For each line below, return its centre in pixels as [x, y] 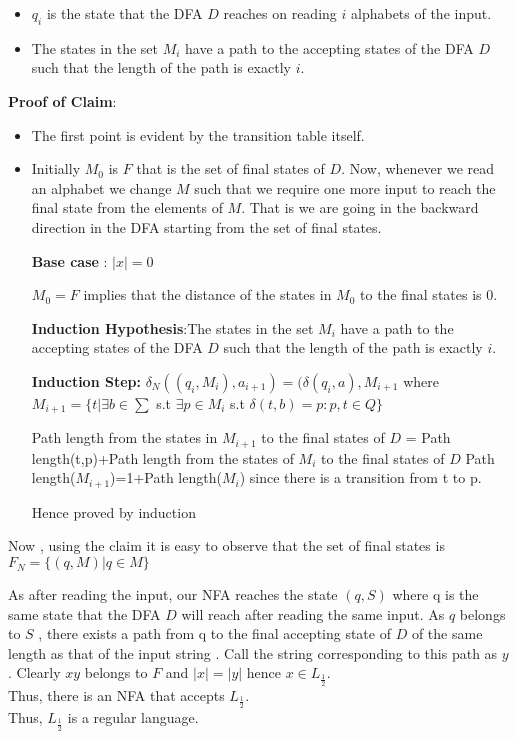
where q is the [435, 594]
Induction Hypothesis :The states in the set [172, 327]
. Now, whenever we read [418, 168]
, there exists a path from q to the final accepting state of [214, 633]
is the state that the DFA [124, 13]
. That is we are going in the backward [360, 207]
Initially [56, 168]
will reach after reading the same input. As [313, 613]
